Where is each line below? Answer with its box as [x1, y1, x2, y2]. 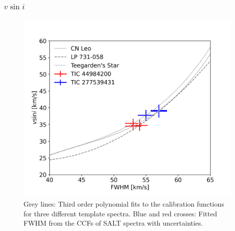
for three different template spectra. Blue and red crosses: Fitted [23, 208, 217, 218]
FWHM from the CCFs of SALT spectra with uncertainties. [23, 218, 203, 228]
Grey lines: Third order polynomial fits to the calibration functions [23, 198, 224, 209]
